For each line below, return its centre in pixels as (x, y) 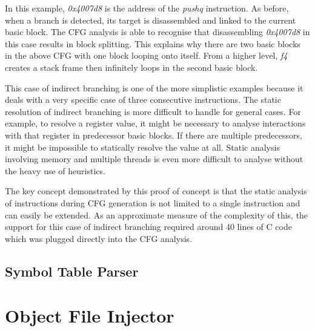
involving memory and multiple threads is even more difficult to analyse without (154, 159)
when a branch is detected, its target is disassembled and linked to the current (151, 20)
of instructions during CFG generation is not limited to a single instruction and (153, 202)
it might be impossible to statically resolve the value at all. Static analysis (142, 147)
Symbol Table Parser (72, 271)
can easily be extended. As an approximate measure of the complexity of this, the (157, 215)
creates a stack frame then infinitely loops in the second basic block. (131, 67)
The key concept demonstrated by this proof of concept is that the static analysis (156, 191)
